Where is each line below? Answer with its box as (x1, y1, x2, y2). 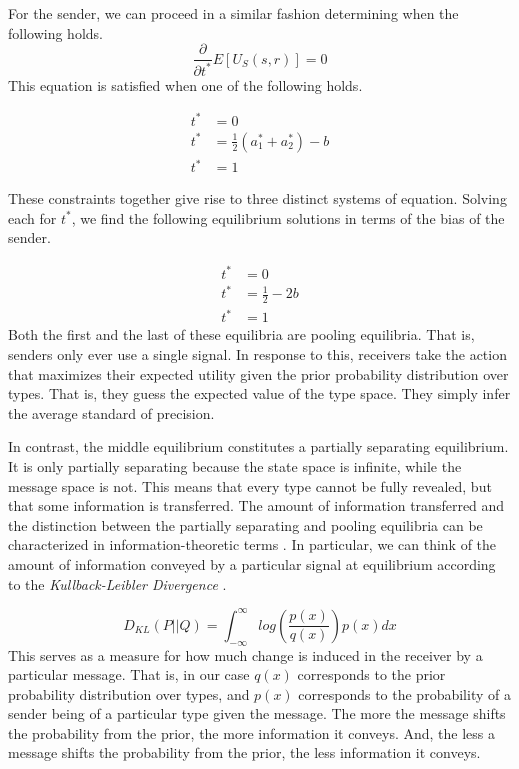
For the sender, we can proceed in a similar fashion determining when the (8, 3, 459, 23)
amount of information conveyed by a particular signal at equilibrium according (8, 554, 496, 575)
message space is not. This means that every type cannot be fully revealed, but (8, 475, 492, 496)
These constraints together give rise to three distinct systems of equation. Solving (8, 188, 507, 209)
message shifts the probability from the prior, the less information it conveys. (8, 742, 481, 763)
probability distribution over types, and (8, 683, 250, 704)
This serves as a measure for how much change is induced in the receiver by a (8, 644, 483, 665)
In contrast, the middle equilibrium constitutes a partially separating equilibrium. (8, 436, 509, 457)
